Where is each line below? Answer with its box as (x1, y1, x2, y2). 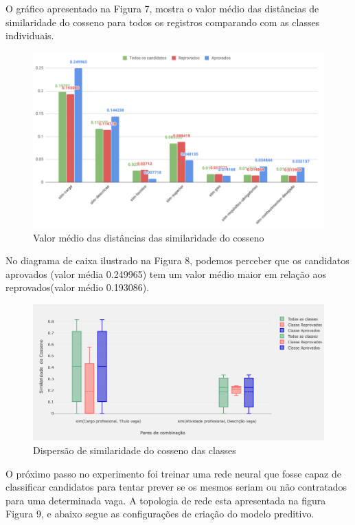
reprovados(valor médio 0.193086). (5, 280, 150, 294)
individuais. (5, 28, 54, 43)
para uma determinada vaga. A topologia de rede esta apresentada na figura (5, 493, 326, 507)
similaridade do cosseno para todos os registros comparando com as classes (5, 14, 320, 29)
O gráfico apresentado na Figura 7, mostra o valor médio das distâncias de (5, 1, 319, 15)
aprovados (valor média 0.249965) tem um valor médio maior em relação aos (5, 266, 326, 281)
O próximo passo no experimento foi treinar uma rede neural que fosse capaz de (5, 466, 341, 480)
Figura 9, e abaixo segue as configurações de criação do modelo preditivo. (5, 506, 314, 521)
